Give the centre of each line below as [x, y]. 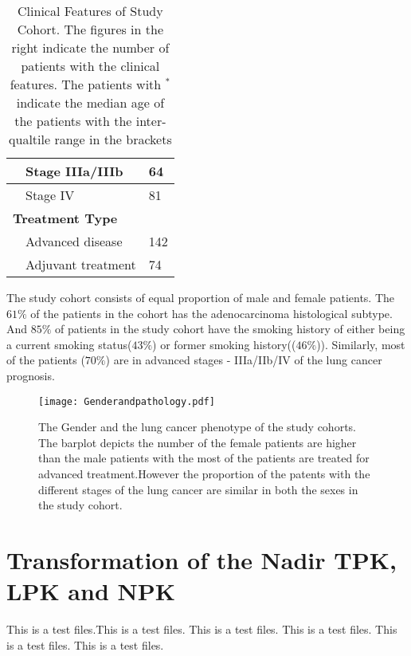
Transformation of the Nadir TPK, [202, 559]
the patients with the [73, 121]
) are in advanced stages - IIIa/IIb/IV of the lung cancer [244, 360]
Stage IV [50, 195]
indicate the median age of [90, 102]
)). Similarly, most [361, 344]
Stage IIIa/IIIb [74, 171]
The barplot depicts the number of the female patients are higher [198, 442]
